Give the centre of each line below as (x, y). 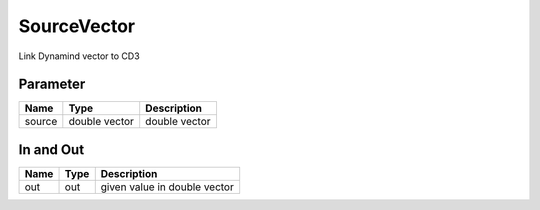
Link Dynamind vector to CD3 (79, 56)
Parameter (52, 84)
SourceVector (77, 26)
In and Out (51, 149)
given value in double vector (167, 187)
